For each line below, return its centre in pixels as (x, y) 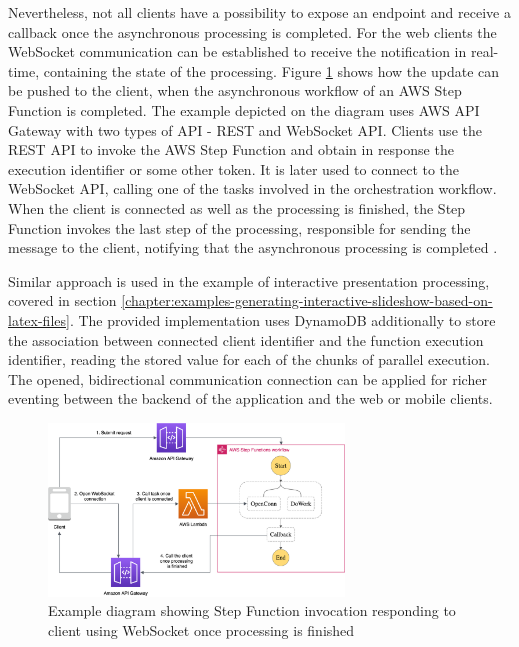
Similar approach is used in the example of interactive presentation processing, (249, 280)
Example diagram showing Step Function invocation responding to (252, 610)
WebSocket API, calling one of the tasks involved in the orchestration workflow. (252, 188)
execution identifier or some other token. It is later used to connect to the (234, 168)
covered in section (62, 300)
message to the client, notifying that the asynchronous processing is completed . (253, 247)
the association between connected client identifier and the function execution (246, 339)
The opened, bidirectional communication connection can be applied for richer (247, 378)
